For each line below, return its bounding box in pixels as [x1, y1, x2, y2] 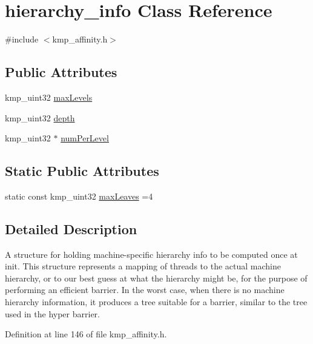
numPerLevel [61, 132, 109, 144]
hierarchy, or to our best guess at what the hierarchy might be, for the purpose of [5, 271, 308, 284]
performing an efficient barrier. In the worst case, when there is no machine [5, 283, 285, 296]
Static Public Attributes [5, 161, 159, 180]
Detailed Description [5, 219, 137, 238]
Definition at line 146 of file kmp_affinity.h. [5, 328, 167, 340]
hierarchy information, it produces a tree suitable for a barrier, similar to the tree [5, 295, 308, 308]
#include [5, 33, 39, 46]
